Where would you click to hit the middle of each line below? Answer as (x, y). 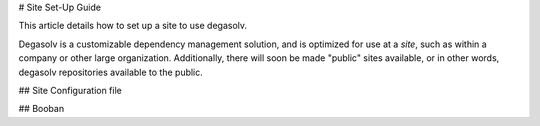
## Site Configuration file (70, 90)
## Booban (41, 109)
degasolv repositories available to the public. (111, 72)
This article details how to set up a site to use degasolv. (133, 26)
